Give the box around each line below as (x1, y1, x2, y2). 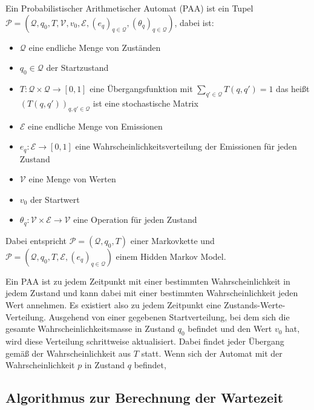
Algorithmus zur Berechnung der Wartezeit (5, 388, 284, 407)
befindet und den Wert (188, 322, 272, 335)
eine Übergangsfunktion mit (90, 82, 193, 94)
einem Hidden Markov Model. (116, 250, 226, 262)
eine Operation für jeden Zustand (73, 213, 197, 226)
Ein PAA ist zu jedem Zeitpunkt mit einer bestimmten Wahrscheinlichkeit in (5, 274, 290, 287)
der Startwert (30, 193, 80, 205)
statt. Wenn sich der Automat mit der (141, 346, 283, 359)
